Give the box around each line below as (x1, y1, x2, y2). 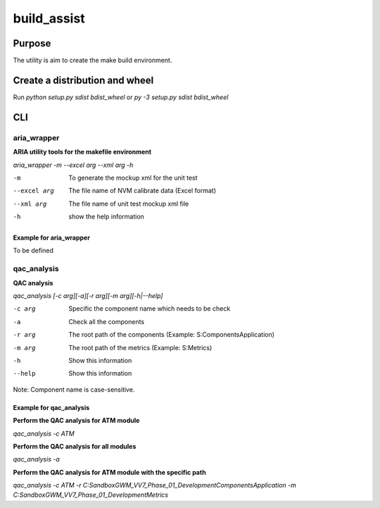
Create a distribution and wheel (13, 74, 154, 86)
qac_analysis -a (13, 455, 60, 464)
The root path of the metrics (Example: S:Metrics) (68, 343, 213, 352)
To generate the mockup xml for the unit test (68, 173, 198, 182)
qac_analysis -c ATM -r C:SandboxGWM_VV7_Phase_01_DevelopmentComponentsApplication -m (13, 481, 297, 490)
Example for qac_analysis (13, 403, 90, 411)
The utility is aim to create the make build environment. (13, 56, 172, 65)
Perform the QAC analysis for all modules (13, 442, 137, 450)
